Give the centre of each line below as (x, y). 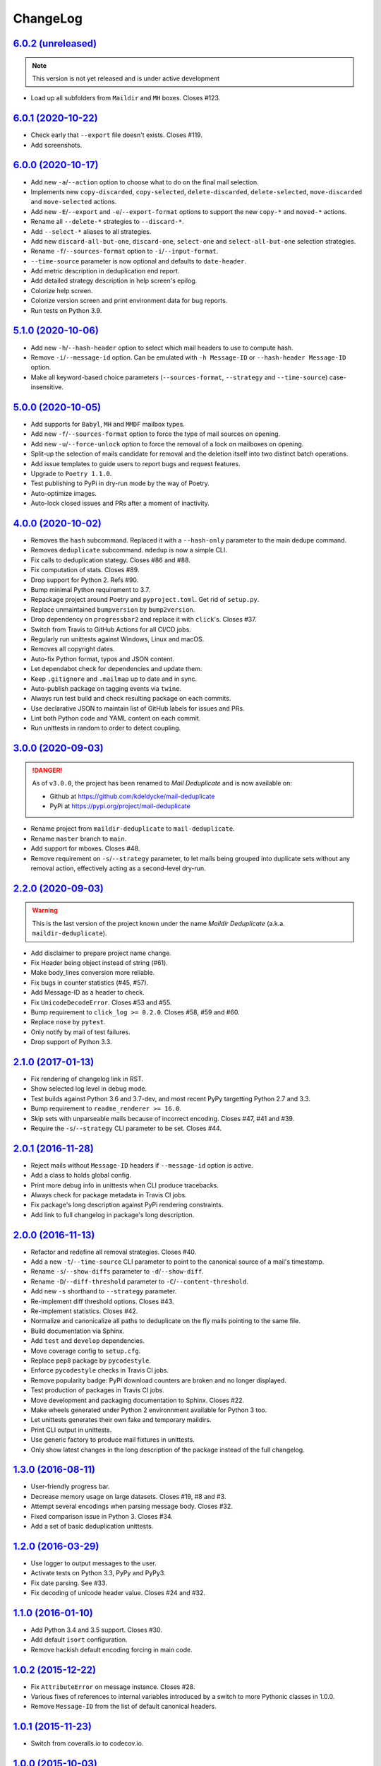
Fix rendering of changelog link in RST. (87, 1079)
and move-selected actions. (74, 202)
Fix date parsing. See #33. (69, 1583)
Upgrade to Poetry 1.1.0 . (71, 473)
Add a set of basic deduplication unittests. (92, 1526)
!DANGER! (47, 770)
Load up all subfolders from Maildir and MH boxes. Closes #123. (126, 98)
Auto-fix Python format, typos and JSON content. (103, 659)
